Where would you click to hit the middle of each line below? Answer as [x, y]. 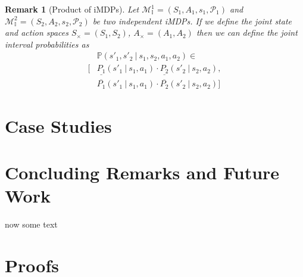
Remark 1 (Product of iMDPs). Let [72, 9]
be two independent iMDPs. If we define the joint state [192, 21]
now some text [31, 224]
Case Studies [58, 125]
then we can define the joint [247, 32]
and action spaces [37, 32]
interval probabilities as [47, 44]
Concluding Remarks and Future [142, 172]
